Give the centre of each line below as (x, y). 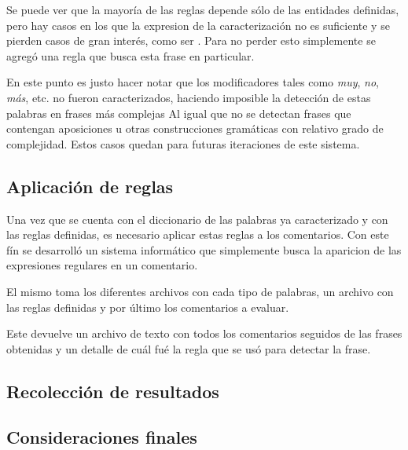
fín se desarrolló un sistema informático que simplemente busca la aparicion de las (204, 249)
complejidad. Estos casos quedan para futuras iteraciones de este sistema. (183, 143)
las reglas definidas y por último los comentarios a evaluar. (148, 307)
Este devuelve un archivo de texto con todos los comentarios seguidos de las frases (204, 333)
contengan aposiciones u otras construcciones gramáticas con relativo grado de (195, 128)
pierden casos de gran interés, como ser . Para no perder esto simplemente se (191, 40)
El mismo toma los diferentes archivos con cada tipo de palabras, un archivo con (200, 291)
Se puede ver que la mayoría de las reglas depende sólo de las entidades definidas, (203, 9)
